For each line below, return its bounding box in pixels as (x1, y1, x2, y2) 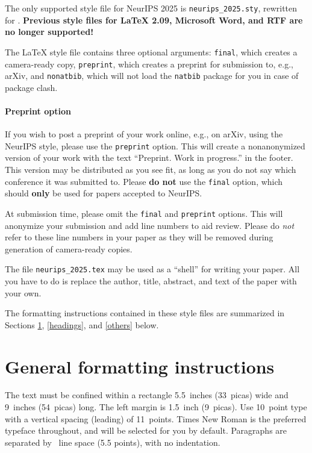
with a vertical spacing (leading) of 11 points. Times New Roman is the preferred (5, 412, 307, 425)
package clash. (5, 81, 58, 93)
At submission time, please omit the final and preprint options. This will (5, 207, 283, 219)
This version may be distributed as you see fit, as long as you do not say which (5, 163, 296, 176)
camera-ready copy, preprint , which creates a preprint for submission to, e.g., (5, 57, 293, 70)
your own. (5, 286, 42, 299)
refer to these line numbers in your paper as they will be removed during (5, 231, 273, 243)
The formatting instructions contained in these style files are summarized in (5, 307, 285, 319)
